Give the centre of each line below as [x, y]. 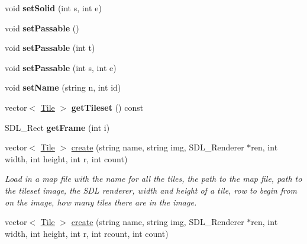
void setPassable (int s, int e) [61, 67]
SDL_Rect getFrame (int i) [57, 127]
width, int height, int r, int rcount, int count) [87, 233]
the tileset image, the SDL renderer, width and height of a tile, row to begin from [151, 190]
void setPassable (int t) [50, 48]
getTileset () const [107, 107]
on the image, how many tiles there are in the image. [101, 202]
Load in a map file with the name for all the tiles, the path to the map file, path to [153, 179]
